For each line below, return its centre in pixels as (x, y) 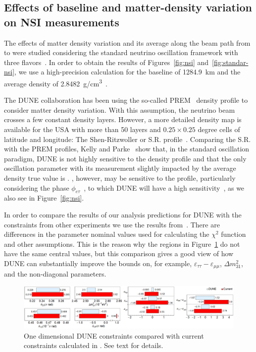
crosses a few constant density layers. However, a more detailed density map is (123, 119)
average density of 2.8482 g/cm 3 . (56, 82)
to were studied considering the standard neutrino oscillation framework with (121, 52)
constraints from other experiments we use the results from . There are (112, 224)
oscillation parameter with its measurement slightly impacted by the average (120, 168)
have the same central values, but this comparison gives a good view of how (119, 253)
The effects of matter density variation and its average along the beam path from (127, 42)
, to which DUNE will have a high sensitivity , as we (164, 187)
